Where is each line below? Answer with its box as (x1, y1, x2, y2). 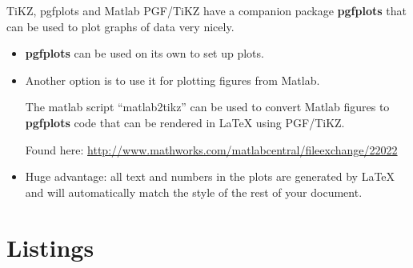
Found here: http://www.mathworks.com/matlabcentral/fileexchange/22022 (25, 141, 398, 158)
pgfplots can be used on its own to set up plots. (25, 45, 264, 62)
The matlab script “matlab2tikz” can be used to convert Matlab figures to (25, 98, 390, 115)
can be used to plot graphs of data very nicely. (6, 18, 235, 34)
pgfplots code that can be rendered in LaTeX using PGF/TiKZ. (25, 114, 345, 130)
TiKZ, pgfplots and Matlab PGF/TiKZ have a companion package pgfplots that (6, 2, 407, 18)
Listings (6, 230, 94, 263)
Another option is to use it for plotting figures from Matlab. (25, 71, 320, 88)
